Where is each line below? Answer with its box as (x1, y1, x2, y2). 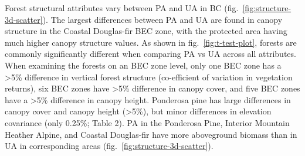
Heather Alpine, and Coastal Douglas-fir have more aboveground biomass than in (5, 128, 297, 140)
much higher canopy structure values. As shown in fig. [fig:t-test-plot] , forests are (5, 36, 297, 48)
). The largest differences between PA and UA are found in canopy (42, 13, 283, 25)
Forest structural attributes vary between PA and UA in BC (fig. (5, 2, 239, 13)
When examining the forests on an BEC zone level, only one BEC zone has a (5, 59, 282, 71)
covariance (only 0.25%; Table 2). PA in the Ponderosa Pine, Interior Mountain (5, 116, 290, 128)
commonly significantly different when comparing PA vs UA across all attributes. (5, 48, 296, 60)
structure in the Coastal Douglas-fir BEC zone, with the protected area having (5, 25, 287, 37)
